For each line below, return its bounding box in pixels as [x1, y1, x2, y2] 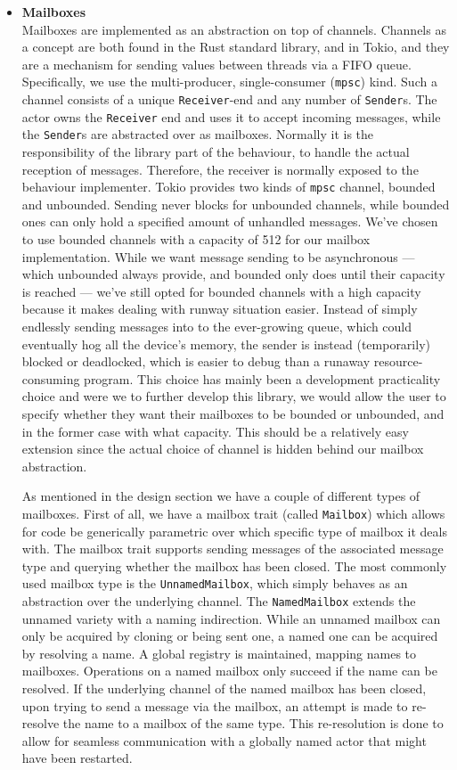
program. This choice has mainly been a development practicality [84, 369, 441, 388]
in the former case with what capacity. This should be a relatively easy [21, 422, 409, 440]
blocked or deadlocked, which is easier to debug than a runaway [21, 352, 371, 371]
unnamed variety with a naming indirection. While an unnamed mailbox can [21, 609, 441, 627]
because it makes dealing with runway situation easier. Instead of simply [21, 299, 418, 318]
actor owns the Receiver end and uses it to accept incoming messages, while [21, 107, 441, 126]
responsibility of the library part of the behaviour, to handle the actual [21, 143, 410, 160]
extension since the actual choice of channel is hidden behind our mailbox [21, 439, 424, 458]
